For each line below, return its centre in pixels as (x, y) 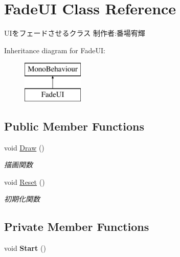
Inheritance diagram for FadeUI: (55, 50)
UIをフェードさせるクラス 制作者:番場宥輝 (75, 33)
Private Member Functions (77, 227)
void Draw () (24, 147)
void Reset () (25, 181)
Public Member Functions (74, 126)
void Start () (25, 248)
